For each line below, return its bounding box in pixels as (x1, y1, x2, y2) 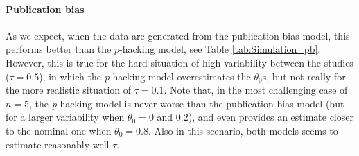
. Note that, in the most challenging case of (164, 83, 348, 97)
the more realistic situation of (6, 83, 132, 97)
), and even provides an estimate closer (188, 110, 353, 124)
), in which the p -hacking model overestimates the (39, 69, 251, 83)
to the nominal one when (6, 123, 112, 137)
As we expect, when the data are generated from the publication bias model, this (6, 28, 350, 42)
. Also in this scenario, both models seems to (148, 123, 338, 137)
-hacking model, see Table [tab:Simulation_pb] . (119, 42, 321, 56)
